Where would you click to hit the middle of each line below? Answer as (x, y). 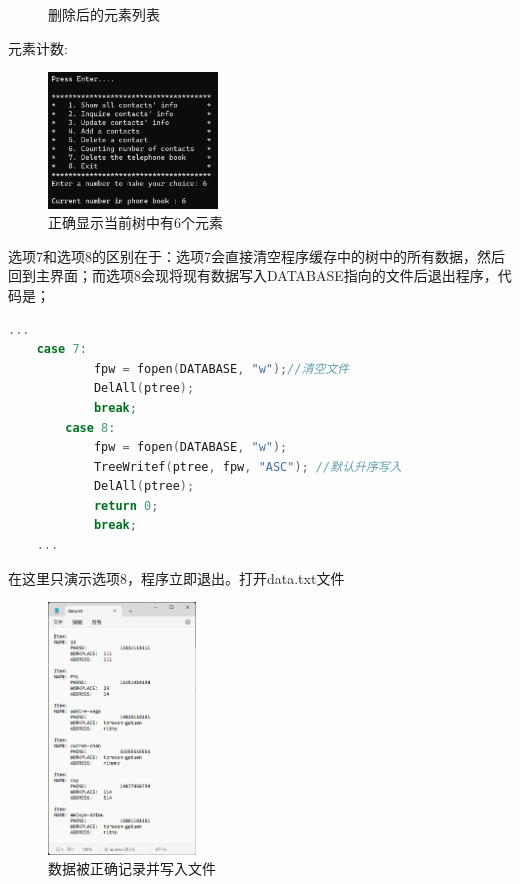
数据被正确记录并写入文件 (132, 868)
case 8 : (90, 427)
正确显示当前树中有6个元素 (135, 222)
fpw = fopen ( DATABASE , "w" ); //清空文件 (221, 368)
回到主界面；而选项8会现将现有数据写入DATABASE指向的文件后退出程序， (253, 275)
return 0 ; (126, 505)
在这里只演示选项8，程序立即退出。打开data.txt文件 (176, 577)
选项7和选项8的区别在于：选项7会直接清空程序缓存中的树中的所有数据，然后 (256, 255)
